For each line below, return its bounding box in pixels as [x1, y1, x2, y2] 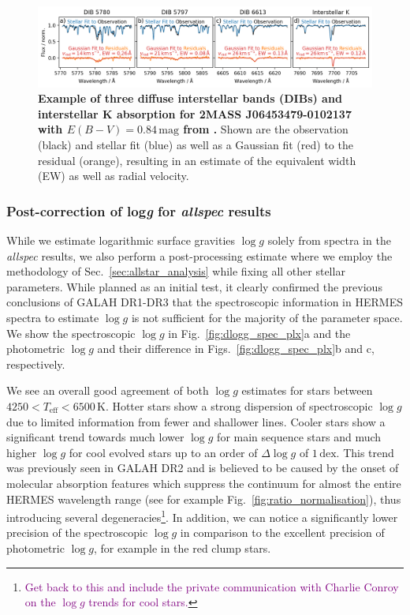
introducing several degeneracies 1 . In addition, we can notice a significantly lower [6, 507, 398, 525]
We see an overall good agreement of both [6, 382, 209, 399]
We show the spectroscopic [6, 324, 136, 341]
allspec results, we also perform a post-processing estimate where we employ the [6, 247, 393, 264]
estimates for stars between [241, 382, 373, 399]
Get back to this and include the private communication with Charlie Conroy [24, 578, 399, 594]
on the [24, 594, 56, 610]
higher [6, 444, 37, 460]
